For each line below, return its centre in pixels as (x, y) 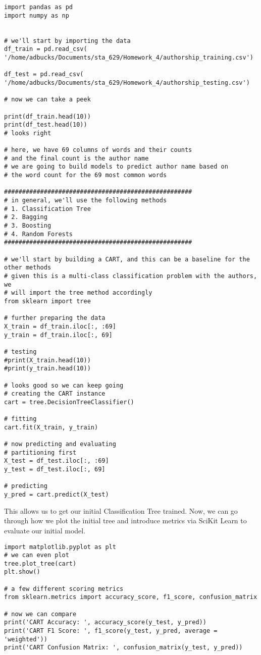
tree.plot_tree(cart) (40, 563)
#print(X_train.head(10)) (47, 360)
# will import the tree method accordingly (78, 293)
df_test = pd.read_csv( (44, 74)
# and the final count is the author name (76, 158)
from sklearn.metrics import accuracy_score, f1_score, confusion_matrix (131, 597)
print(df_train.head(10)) (47, 116)
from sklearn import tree (47, 301)
